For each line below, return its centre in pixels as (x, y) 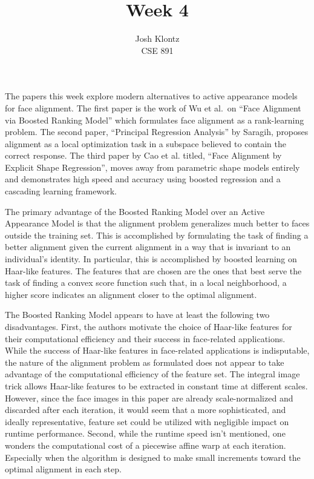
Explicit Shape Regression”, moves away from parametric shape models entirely (152, 167)
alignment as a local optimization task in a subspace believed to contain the (146, 143)
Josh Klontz (157, 38)
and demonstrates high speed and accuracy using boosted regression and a (143, 179)
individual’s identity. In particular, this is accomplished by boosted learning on (151, 259)
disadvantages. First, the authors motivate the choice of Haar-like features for (149, 326)
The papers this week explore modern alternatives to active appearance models (151, 96)
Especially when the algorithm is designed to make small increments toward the (153, 457)
